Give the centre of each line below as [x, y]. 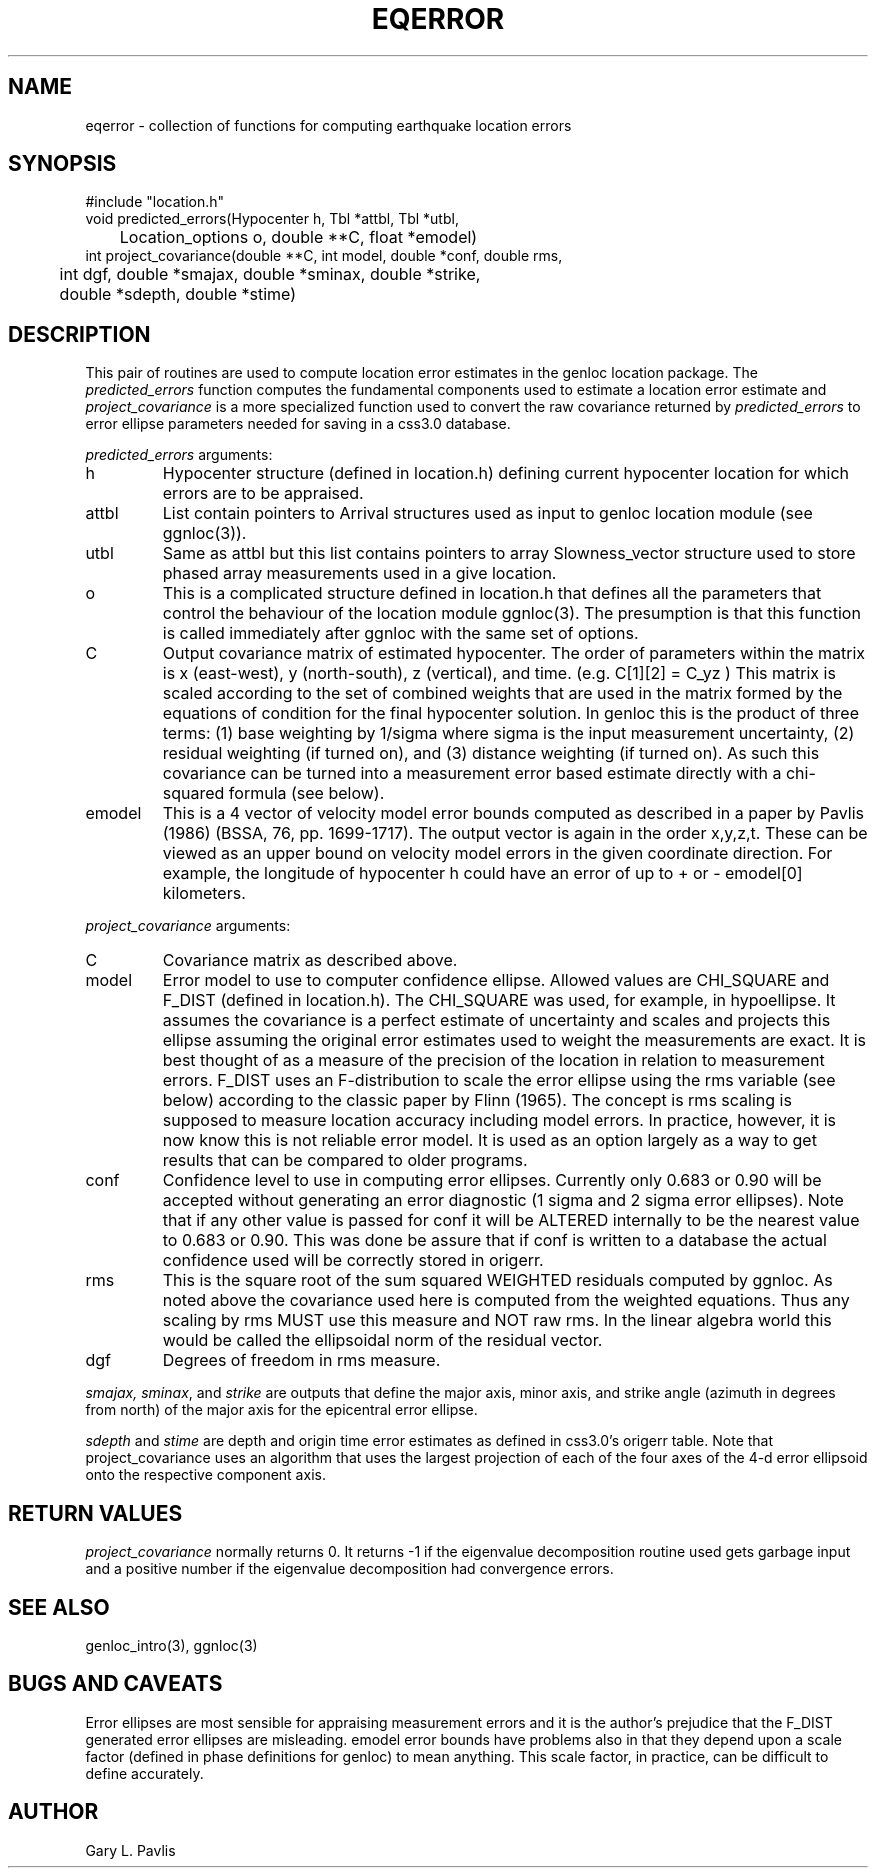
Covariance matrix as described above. [310, 960]
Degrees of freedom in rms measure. [301, 1360]
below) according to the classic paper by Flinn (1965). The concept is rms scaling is [477, 1100]
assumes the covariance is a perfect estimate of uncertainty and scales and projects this [496, 1020]
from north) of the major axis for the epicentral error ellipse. [281, 1410]
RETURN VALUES [95, 1513]
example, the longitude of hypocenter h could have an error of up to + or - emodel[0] [482, 873]
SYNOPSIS [62, 164]
